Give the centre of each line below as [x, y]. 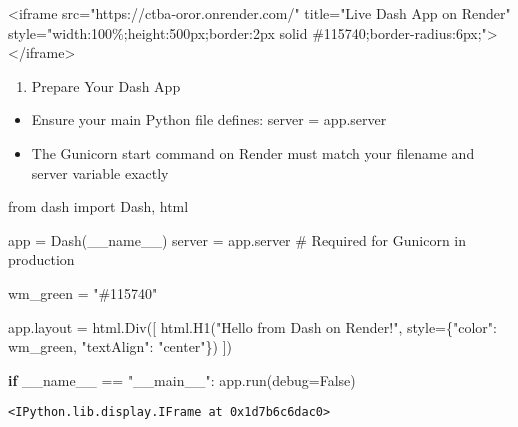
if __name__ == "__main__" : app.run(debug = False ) [182, 379]
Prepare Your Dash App [106, 85]
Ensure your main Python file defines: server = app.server [209, 119]
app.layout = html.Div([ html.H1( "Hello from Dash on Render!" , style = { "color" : [252, 326]
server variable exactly [100, 172]
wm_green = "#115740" [83, 292]
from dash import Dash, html [98, 206]
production [41, 259]
